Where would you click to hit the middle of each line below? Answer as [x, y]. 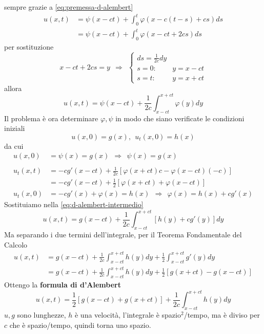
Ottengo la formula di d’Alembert [63, 285]
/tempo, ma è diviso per [222, 314]
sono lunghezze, [42, 314]
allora [13, 88]
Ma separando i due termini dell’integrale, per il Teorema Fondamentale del [123, 235]
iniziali [15, 128]
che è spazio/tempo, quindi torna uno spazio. [80, 325]
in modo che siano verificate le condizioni [180, 118]
